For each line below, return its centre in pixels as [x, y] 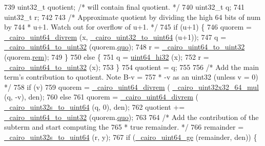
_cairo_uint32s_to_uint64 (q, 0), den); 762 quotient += [95, 106]
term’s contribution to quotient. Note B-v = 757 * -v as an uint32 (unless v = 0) [131, 77]
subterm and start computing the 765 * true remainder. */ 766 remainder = [124, 127]
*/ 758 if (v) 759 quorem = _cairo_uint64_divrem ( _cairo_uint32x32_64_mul [131, 87]
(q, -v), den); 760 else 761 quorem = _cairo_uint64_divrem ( [101, 97]
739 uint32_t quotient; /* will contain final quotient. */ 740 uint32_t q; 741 [125, 7]
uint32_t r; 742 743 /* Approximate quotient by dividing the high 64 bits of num [132, 17]
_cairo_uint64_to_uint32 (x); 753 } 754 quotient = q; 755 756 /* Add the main [132, 67]
